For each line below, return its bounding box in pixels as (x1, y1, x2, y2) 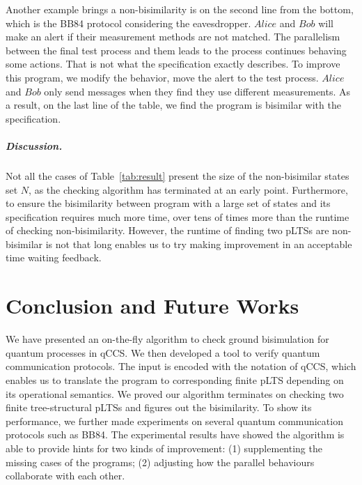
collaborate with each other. (6, 468, 125, 483)
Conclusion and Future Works (6, 291, 299, 320)
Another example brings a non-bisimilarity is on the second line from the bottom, (6, 2, 354, 16)
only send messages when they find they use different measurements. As (44, 84, 351, 98)
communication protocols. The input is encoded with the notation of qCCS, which (6, 359, 356, 374)
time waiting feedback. (6, 250, 102, 265)
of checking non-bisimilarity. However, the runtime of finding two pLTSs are (6, 223, 329, 238)
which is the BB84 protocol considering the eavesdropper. (6, 15, 251, 30)
